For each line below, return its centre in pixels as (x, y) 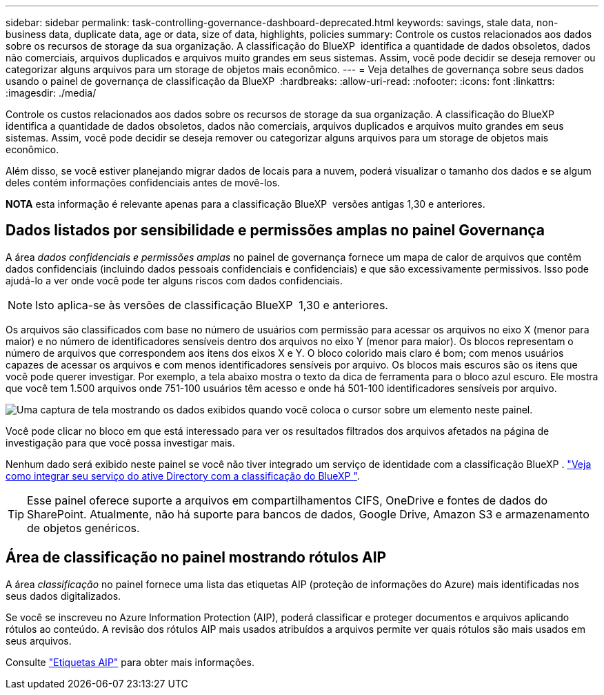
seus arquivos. (39, 640)
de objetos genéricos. (83, 528)
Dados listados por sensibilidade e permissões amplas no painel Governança (275, 231)
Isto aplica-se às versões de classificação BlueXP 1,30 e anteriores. (212, 305)
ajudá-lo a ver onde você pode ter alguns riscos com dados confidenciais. (174, 280)
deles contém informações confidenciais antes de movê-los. (143, 183)
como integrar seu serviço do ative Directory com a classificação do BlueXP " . (183, 476)
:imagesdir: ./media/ (51, 93)
